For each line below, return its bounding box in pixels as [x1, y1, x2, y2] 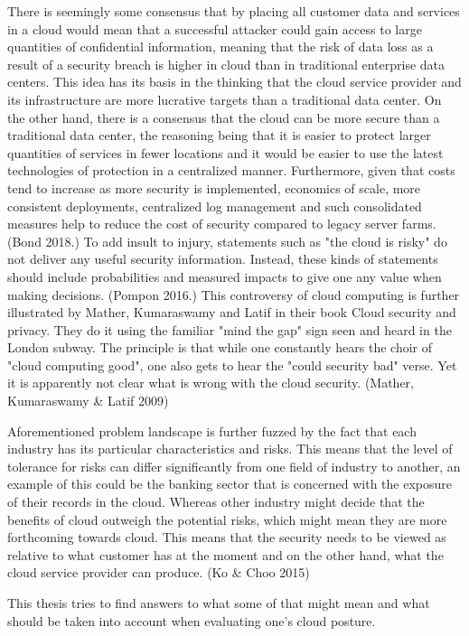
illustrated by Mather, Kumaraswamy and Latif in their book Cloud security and [7, 303, 456, 322]
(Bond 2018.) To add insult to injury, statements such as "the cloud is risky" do [7, 231, 447, 250]
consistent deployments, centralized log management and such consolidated [7, 196, 422, 215]
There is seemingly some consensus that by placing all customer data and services [7, 2, 460, 20]
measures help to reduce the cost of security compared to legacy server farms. [7, 214, 436, 233]
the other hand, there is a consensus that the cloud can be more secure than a [7, 108, 440, 126]
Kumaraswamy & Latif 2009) [7, 391, 169, 410]
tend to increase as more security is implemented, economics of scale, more [7, 178, 421, 197]
